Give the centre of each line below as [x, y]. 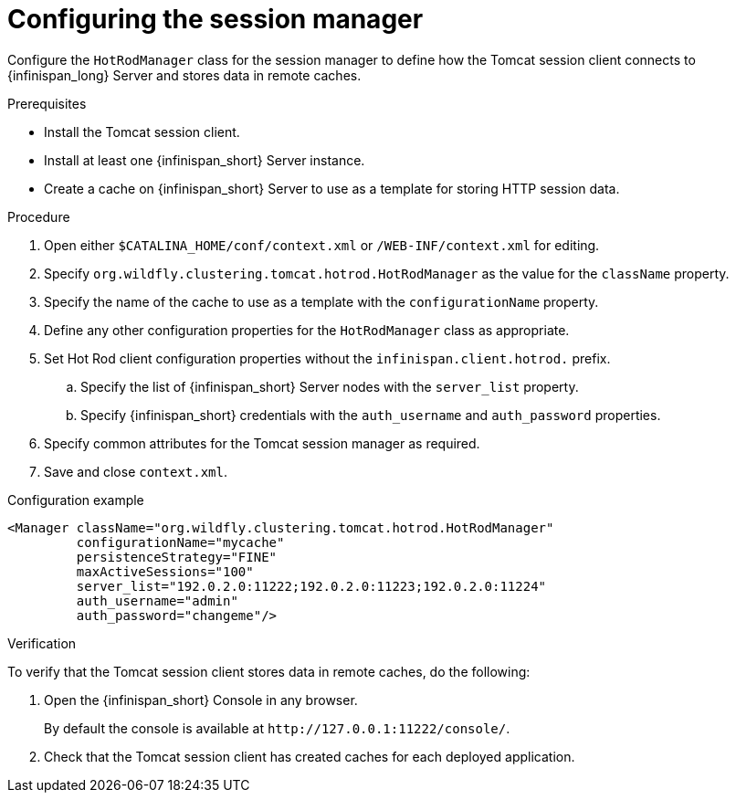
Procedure [39, 216]
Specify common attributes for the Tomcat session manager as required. [262, 443]
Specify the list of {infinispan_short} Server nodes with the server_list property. [330, 386]
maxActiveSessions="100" [165, 571]
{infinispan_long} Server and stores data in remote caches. [184, 75]
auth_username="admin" [157, 600]
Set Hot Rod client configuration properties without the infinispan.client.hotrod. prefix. [327, 358]
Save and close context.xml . [136, 471]
